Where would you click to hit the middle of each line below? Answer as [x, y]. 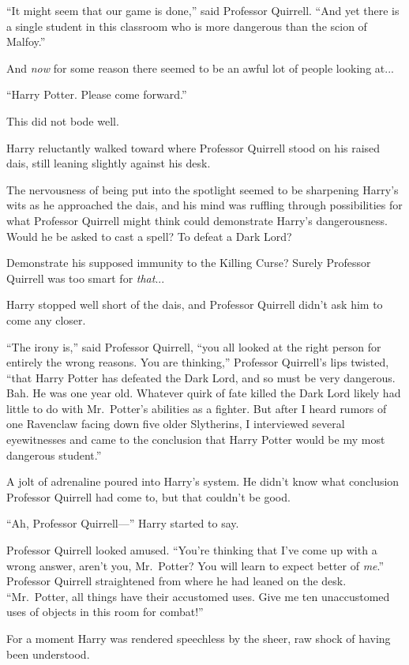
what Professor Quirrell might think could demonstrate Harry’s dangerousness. [197, 220]
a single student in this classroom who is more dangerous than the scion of [187, 26]
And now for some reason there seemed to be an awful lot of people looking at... [200, 68]
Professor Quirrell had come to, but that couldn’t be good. [148, 496]
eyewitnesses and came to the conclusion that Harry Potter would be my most [196, 440]
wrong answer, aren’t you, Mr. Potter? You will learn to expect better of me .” [195, 565]
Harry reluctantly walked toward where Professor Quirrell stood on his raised [193, 147]
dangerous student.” [54, 455]
